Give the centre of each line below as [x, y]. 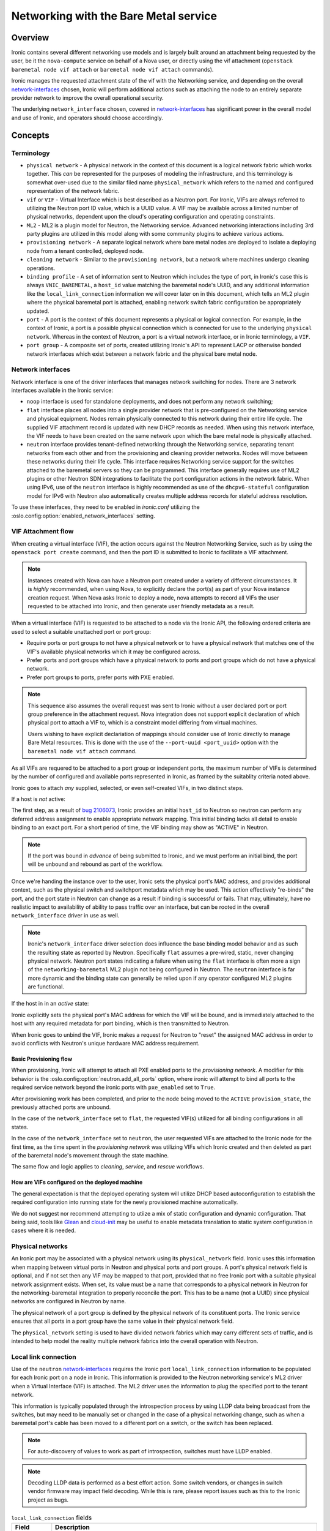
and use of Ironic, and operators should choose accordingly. [87, 118]
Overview [30, 38]
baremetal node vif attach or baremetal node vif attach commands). [112, 69]
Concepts [30, 135]
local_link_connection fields [52, 1518]
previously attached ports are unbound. [61, 1107]
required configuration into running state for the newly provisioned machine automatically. [125, 1202]
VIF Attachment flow [42, 532]
